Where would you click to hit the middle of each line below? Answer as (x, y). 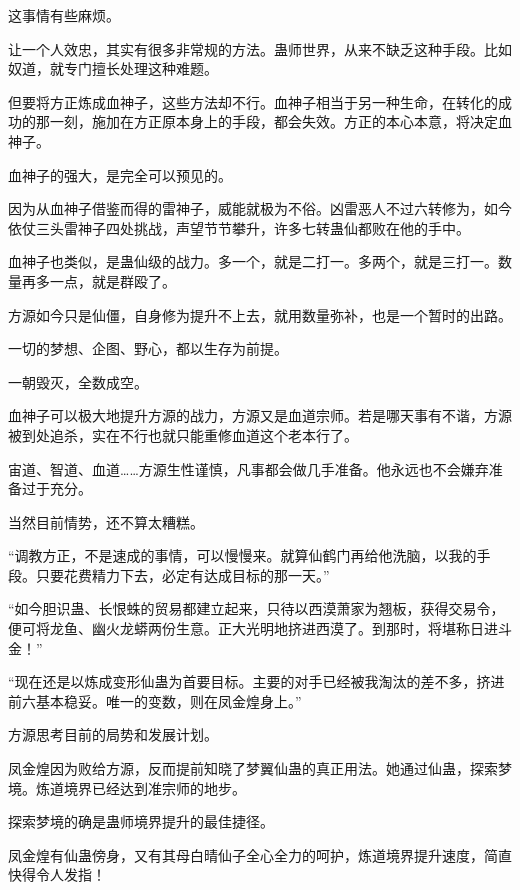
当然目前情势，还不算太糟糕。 (106, 521)
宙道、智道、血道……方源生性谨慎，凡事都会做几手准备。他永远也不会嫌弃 (248, 468)
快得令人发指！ (57, 874)
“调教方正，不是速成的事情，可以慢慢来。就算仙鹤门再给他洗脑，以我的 (242, 555)
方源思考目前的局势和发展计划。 (113, 734)
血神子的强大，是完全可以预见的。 (120, 174)
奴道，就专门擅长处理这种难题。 (113, 68)
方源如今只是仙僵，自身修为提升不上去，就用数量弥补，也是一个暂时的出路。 (260, 314)
